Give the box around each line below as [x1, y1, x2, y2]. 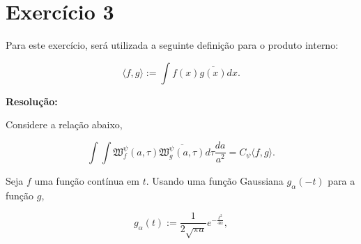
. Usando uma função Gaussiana [146, 173, 284, 188]
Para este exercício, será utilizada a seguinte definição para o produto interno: [6, 38, 339, 52]
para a [328, 173, 355, 188]
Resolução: [6, 93, 58, 108]
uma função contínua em [34, 173, 139, 188]
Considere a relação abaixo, [6, 117, 123, 132]
